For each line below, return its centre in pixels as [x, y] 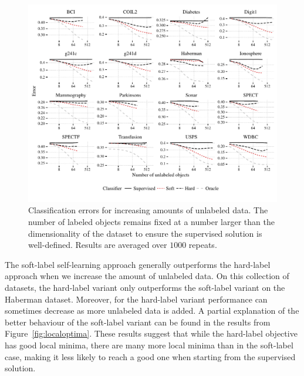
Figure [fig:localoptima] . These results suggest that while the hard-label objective [151, 333]
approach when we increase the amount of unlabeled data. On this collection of [147, 276]
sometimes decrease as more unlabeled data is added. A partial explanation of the [152, 310]
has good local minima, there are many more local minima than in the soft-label [149, 345]
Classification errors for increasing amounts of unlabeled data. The [148, 210]
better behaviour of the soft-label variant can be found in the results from [138, 322]
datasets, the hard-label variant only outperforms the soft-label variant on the [145, 287]
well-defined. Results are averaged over [98, 245]
